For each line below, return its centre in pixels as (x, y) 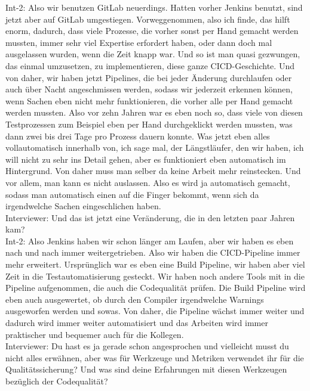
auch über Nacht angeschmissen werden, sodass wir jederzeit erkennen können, (149, 89)
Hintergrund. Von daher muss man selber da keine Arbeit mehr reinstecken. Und (153, 171)
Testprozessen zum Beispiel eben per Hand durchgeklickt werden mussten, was (149, 124)
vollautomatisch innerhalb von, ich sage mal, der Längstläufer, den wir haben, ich (155, 148)
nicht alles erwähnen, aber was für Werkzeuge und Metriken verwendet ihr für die (155, 357)
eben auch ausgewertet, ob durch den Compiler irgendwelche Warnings (135, 299)
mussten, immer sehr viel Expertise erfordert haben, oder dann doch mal (139, 42)
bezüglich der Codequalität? (57, 381)
